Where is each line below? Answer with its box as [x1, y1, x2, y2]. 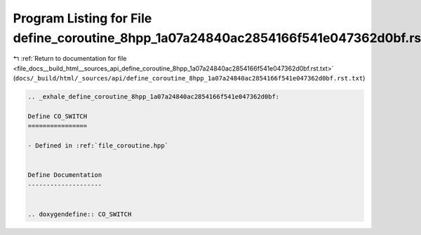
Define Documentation [27, 171, 102, 179]
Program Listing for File [13, 10, 152, 26]
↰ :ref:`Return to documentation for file [13, 55, 127, 63]
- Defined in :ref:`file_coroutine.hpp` [27, 142, 168, 150]
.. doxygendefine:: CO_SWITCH [27, 210, 132, 218]
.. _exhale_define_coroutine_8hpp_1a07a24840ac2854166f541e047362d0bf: [27, 93, 280, 101]
